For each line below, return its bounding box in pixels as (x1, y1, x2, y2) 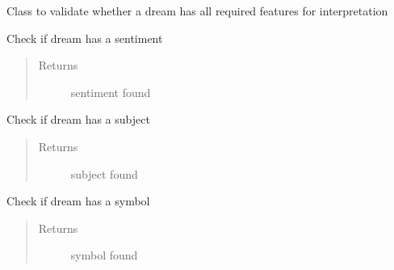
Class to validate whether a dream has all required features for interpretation (6, 2, 388, 19)
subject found (70, 165, 138, 182)
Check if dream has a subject (6, 111, 150, 128)
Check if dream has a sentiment (6, 29, 163, 46)
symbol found (70, 247, 138, 264)
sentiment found (70, 83, 151, 100)
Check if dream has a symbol (6, 192, 150, 209)
